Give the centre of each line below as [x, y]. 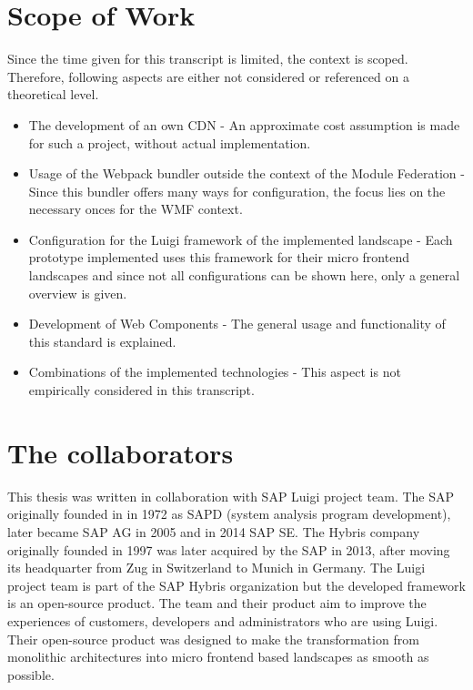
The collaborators [121, 452]
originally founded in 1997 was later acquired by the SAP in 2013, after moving [229, 549]
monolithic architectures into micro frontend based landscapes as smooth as [218, 657]
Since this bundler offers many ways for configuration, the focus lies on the [237, 191]
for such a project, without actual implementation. [170, 142]
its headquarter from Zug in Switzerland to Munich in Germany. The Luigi [216, 568]
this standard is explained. [102, 341]
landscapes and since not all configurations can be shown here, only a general [244, 275]
